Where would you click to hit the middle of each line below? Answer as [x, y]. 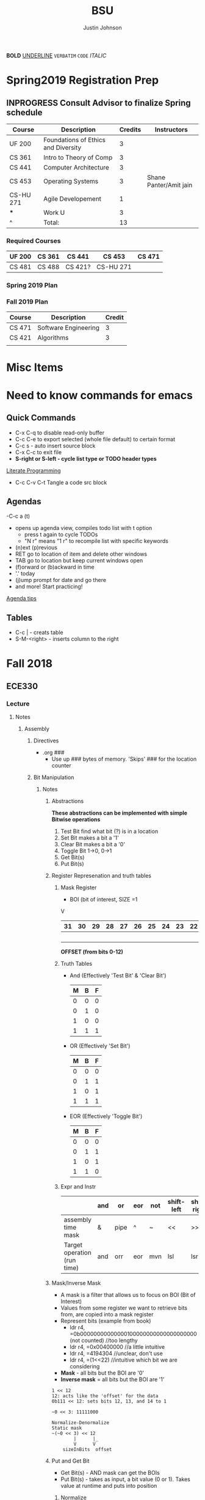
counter [61, 766]
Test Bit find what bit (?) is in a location [110, 831]
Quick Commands [41, 418]
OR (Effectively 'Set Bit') [100, 1046]
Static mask [67, 1428]
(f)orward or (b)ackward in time [55, 567]
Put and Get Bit [70, 1461]
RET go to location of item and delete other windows [81, 554]
